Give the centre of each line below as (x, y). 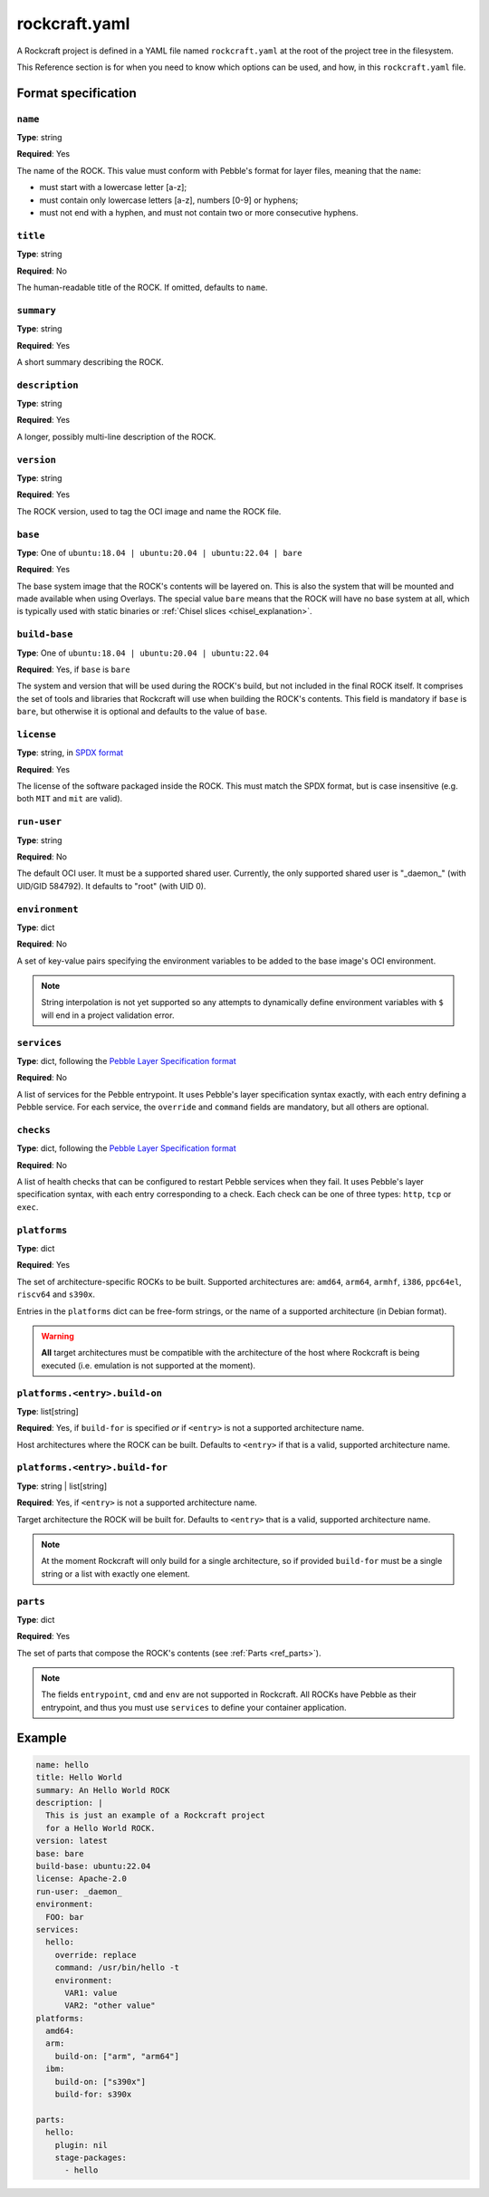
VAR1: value (91, 1993)
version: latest (72, 1841)
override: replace (96, 1955)
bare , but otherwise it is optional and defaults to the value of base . (142, 712)
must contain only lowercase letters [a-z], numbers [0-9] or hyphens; (169, 200)
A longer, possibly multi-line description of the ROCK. (116, 437)
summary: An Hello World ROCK (103, 1790)
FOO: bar (65, 1917)
